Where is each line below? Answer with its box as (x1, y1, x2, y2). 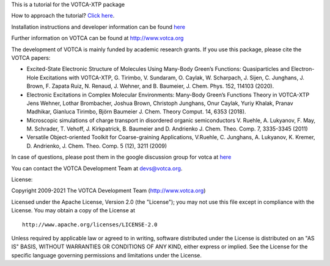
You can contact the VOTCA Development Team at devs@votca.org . (11, 165, 183, 172)
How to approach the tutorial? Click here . (11, 12, 115, 20)
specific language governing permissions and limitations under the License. (11, 251, 202, 259)
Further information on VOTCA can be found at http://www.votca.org (11, 34, 184, 42)
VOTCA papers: (11, 54, 51, 61)
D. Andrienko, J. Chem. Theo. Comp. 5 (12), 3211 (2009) (26, 142, 167, 149)
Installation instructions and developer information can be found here (11, 23, 186, 31)
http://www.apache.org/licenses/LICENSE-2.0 (22, 221, 158, 228)
